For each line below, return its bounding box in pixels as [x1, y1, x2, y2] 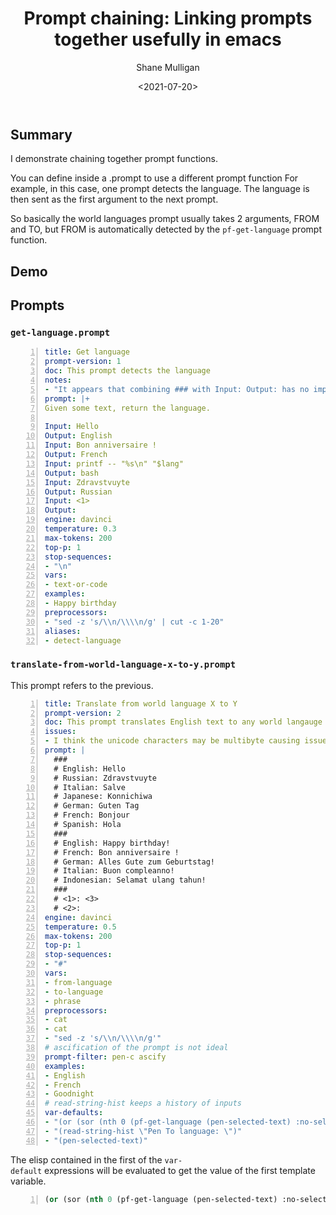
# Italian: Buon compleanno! [53, 866, 175, 876]
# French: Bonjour [53, 810, 131, 821]
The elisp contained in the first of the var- [10, 1153, 183, 1166]
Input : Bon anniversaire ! [44, 440, 157, 451]
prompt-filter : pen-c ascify [44, 1052, 167, 1062]
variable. [10, 1175, 47, 1187]
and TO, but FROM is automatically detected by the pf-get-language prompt [10, 223, 322, 236]
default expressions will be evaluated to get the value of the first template [10, 1164, 316, 1176]
